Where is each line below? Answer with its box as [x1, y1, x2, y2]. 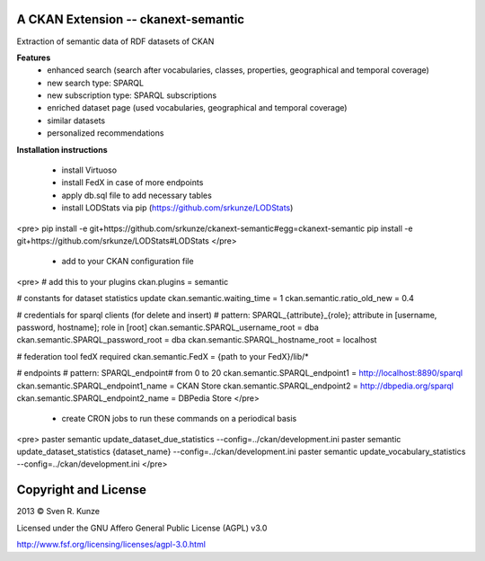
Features [16, 52, 51, 63]
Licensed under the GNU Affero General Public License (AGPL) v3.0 [16, 522, 268, 533]
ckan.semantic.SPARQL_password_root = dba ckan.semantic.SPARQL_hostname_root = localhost [16, 334, 377, 345]
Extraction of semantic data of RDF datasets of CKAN [16, 36, 215, 47]
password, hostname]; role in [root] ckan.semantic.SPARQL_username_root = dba [16, 322, 319, 333]
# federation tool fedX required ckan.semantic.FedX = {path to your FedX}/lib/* [16, 351, 309, 361]
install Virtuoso [61, 165, 117, 175]
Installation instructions [16, 144, 108, 155]
